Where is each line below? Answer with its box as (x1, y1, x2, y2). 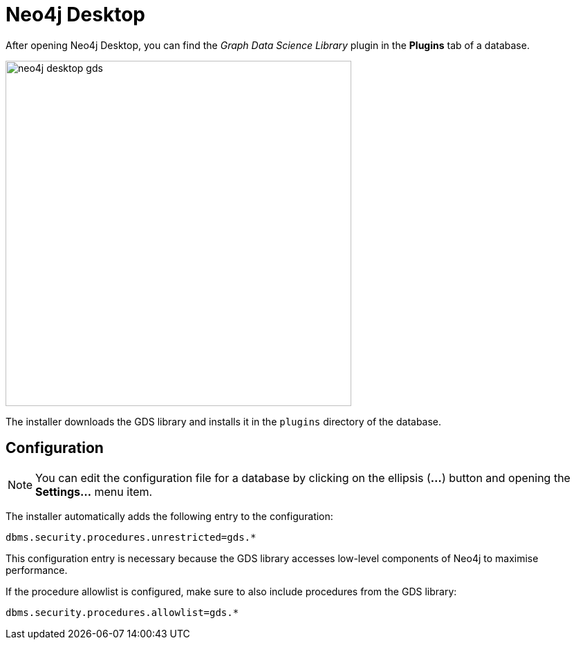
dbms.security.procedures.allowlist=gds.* (6, 606, 239, 618)
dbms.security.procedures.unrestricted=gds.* (6, 531, 257, 543)
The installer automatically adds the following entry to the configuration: (6, 510, 333, 522)
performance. (6, 564, 68, 576)
